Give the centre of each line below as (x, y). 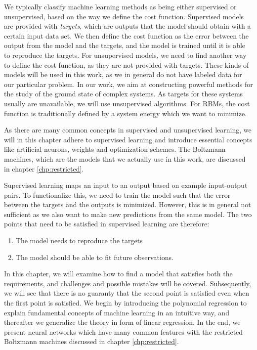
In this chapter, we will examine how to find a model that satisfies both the (118, 274)
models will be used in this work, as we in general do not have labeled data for (123, 74)
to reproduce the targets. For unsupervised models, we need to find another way (125, 55)
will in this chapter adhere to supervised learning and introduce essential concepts (128, 139)
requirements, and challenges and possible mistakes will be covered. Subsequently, (128, 283)
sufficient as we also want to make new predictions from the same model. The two (128, 214)
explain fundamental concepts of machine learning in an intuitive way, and (117, 312)
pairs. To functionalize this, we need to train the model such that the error (117, 195)
